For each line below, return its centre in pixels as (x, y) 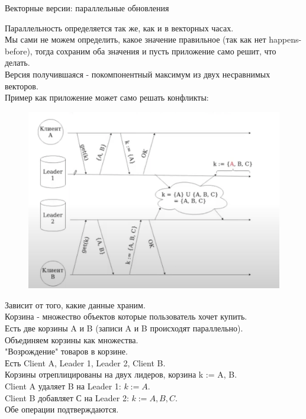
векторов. (22, 86)
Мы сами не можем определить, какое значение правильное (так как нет (136, 39)
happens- (285, 39)
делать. (17, 62)
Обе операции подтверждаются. (62, 409)
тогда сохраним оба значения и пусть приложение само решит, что (156, 51)
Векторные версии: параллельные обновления (87, 8)
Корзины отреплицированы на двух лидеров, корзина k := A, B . (121, 374)
